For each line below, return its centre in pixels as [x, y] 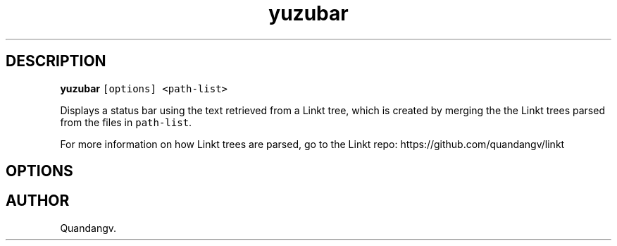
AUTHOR [38, 201]
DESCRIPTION [56, 61]
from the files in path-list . [126, 122]
